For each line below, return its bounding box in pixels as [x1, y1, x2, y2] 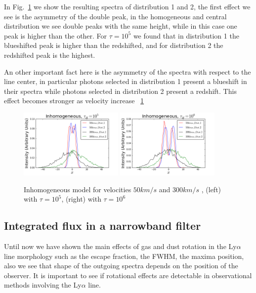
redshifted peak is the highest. [4, 49, 95, 60]
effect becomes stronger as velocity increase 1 [4, 95, 144, 106]
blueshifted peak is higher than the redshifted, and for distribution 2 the [4, 40, 223, 50]
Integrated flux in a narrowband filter [4, 218, 201, 233]
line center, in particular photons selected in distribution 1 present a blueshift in [4, 76, 247, 86]
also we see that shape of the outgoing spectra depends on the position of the [4, 260, 238, 271]
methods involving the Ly [4, 280, 82, 290]
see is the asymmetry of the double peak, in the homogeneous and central [4, 11, 227, 21]
